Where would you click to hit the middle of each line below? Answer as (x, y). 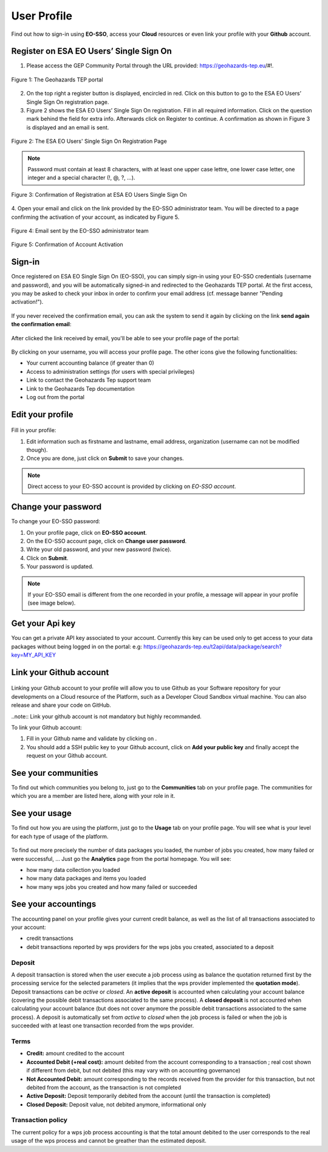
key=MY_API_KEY (33, 655)
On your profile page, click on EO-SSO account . (87, 532)
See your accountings (54, 904)
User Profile (42, 16)
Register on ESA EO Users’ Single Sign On (92, 51)
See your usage (42, 813)
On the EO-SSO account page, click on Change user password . (107, 541)
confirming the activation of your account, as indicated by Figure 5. (95, 217)
